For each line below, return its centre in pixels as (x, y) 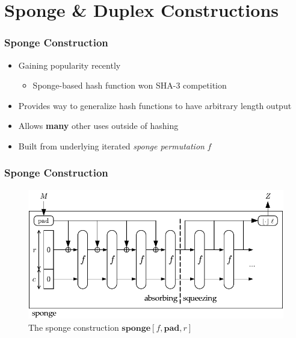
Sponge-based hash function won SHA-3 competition (130, 85)
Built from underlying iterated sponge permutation (111, 146)
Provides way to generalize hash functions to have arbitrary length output (155, 105)
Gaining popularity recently (69, 65)
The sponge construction (74, 327)
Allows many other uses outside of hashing (98, 126)
